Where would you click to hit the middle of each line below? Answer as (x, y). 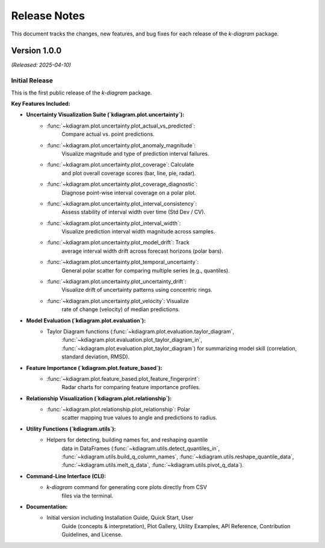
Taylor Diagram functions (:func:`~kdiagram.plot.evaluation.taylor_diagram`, (141, 331)
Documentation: (47, 506)
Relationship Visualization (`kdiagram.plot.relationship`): (99, 398)
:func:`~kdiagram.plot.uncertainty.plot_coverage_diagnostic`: (122, 184)
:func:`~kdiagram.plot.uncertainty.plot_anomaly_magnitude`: (121, 145)
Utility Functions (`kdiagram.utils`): (71, 429)
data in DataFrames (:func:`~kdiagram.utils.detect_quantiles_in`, (141, 448)
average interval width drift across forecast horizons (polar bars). (143, 251)
